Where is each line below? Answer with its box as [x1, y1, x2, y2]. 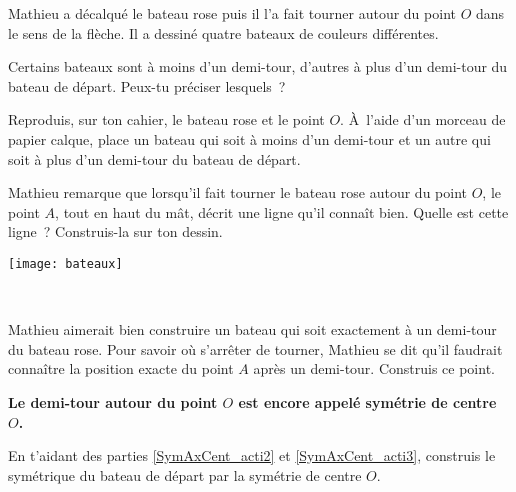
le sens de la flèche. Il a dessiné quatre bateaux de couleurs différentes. [8, 22, 439, 43]
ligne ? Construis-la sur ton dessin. [8, 221, 223, 242]
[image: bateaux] [8, 256, 123, 271]
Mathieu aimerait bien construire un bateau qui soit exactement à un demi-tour [8, 319, 497, 340]
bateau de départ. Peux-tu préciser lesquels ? [8, 75, 286, 96]
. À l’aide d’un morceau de [340, 109, 506, 130]
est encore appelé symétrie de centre [238, 391, 497, 412]
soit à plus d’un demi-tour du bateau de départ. [8, 148, 301, 169]
